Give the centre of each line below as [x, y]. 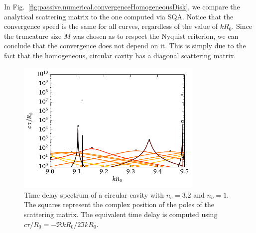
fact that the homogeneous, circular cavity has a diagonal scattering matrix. [120, 55]
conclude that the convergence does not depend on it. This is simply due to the [125, 46]
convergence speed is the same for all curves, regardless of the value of [111, 26]
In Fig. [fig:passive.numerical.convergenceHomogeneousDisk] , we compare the [122, 6]
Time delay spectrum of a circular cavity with [94, 194]
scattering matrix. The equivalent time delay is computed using [121, 214]
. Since [242, 26]
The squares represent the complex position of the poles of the [119, 204]
